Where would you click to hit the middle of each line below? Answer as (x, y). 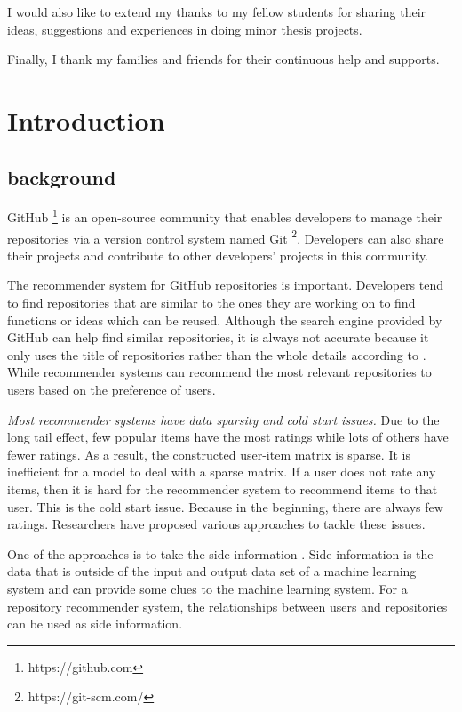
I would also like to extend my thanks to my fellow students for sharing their (217, 12)
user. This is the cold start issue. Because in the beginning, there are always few (225, 506)
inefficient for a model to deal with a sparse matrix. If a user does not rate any (222, 472)
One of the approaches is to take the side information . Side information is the (220, 553)
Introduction (86, 120)
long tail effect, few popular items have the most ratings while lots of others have (228, 437)
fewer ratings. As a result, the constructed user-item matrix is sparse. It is (209, 454)
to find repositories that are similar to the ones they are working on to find (211, 303)
